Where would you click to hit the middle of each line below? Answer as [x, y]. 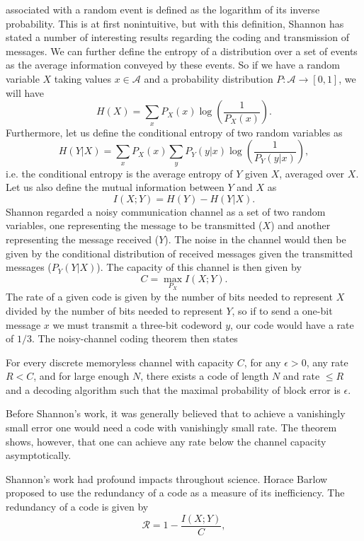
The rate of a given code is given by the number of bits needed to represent [169, 297]
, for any [262, 362]
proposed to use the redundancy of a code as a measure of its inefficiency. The [175, 493]
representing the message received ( [83, 239]
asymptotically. [39, 455]
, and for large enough [81, 376]
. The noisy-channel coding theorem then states [135, 338]
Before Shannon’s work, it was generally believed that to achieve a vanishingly [176, 413]
